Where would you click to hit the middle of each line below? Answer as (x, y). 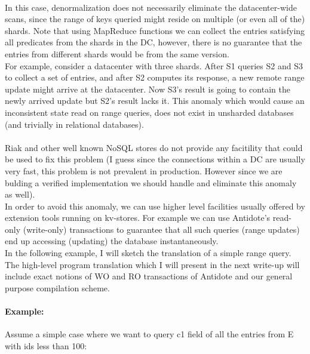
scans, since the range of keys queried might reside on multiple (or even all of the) (155, 19)
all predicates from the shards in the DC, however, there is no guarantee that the (154, 42)
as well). (20, 194)
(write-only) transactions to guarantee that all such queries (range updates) (161, 229)
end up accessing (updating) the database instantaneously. (112, 241)
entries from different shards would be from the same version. (117, 53)
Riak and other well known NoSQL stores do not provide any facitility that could (154, 147)
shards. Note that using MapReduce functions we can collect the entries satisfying (155, 30)
